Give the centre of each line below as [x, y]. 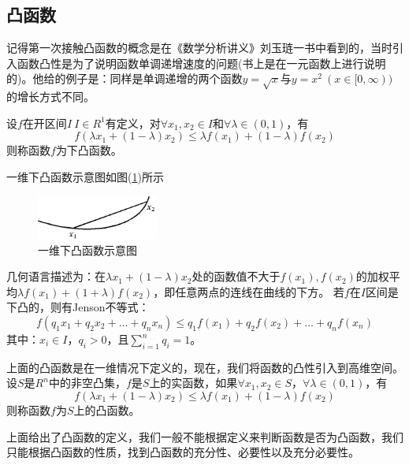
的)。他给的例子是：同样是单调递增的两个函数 [125, 78]
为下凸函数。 [89, 150]
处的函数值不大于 [236, 276]
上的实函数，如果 [193, 383]
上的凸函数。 [107, 410]
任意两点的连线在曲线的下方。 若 [260, 291]
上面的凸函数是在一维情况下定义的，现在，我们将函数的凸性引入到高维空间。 [205, 367]
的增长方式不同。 [50, 97]
